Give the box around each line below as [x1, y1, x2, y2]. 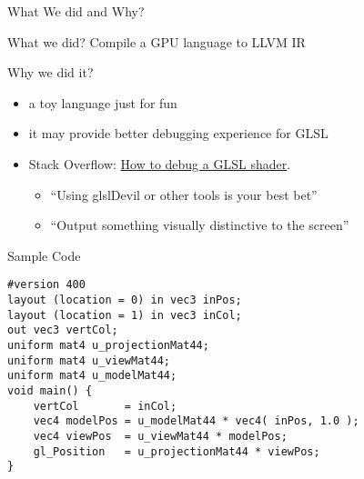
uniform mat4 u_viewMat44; [7, 354, 170, 367]
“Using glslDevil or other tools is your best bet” [50, 185, 318, 204]
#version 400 [7, 278, 86, 292]
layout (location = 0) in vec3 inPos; [7, 294, 242, 306]
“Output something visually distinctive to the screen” [50, 215, 349, 235]
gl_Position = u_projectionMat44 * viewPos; [33, 444, 320, 458]
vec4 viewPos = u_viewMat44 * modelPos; [33, 429, 288, 443]
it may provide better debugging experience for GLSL [28, 124, 329, 143]
